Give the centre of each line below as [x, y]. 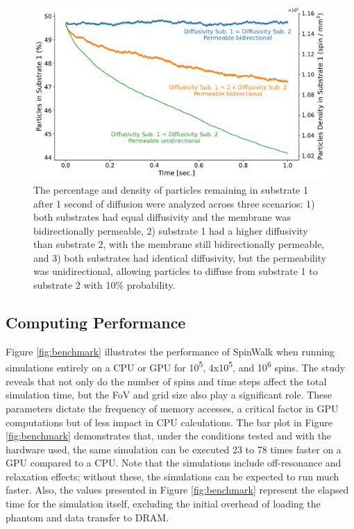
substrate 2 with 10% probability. [104, 285]
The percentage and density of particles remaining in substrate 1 [171, 189]
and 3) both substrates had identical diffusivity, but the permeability [180, 257]
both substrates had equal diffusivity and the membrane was [162, 217]
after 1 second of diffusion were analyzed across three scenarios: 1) [174, 203]
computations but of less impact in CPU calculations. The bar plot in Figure [169, 422]
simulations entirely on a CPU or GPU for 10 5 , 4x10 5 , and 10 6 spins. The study [176, 367]
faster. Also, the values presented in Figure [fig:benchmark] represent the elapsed [177, 490]
